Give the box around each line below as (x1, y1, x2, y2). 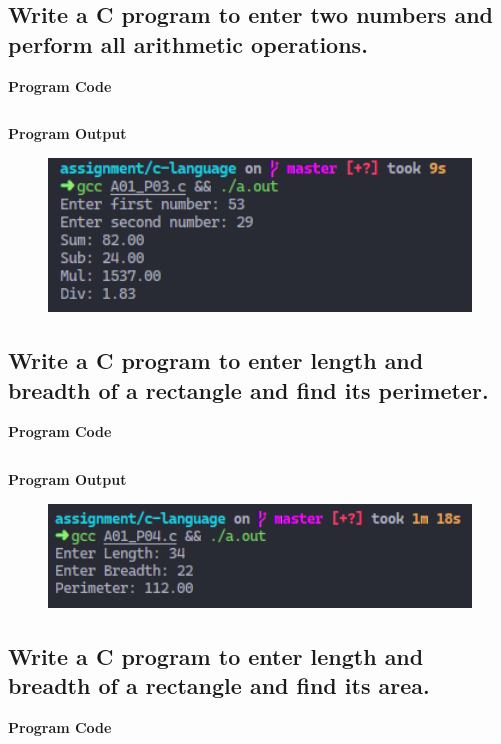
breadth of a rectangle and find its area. (8, 670, 430, 701)
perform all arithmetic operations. (8, 28, 368, 59)
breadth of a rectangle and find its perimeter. (8, 374, 489, 405)
